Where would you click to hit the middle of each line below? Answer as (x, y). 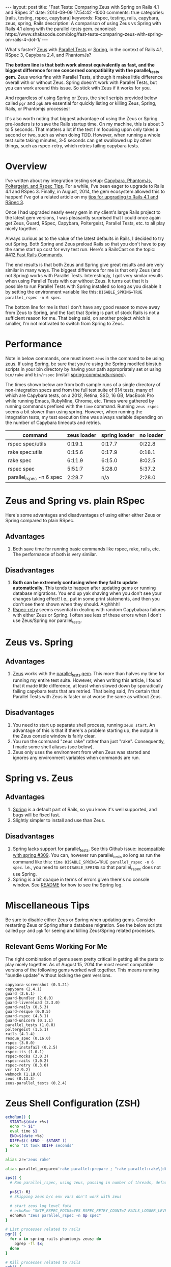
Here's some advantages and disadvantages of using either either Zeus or (83, 515)
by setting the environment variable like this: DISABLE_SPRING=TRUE (74, 292)
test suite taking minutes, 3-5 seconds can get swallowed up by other (78, 140)
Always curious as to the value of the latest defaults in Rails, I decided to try (85, 238)
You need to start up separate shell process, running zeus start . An (84, 725)
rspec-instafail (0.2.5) (32, 1047)
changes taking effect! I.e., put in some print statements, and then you (86, 599)
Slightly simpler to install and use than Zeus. (59, 820)
